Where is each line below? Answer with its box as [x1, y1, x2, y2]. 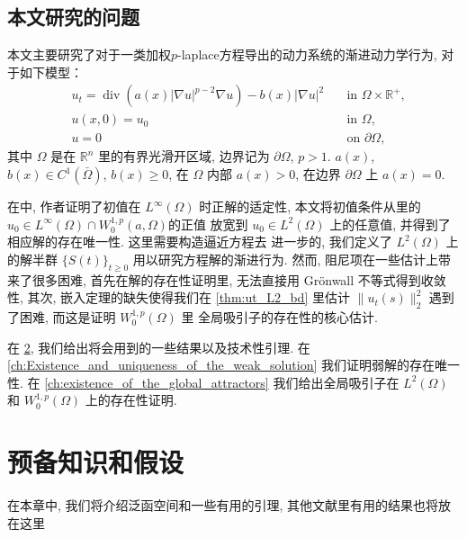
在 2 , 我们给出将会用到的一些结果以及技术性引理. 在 [7, 337, 310, 356]
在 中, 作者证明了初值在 [7, 197, 141, 216]
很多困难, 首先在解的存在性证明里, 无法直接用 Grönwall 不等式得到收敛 [31, 270, 446, 289]
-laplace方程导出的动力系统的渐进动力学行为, [177, 45, 437, 64]
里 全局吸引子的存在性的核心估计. [181, 308, 378, 327]
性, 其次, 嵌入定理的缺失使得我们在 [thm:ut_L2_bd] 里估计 [7, 288, 350, 307]
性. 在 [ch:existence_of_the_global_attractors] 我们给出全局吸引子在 [7, 372, 400, 391]
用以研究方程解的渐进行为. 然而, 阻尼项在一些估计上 [132, 249, 438, 268]
